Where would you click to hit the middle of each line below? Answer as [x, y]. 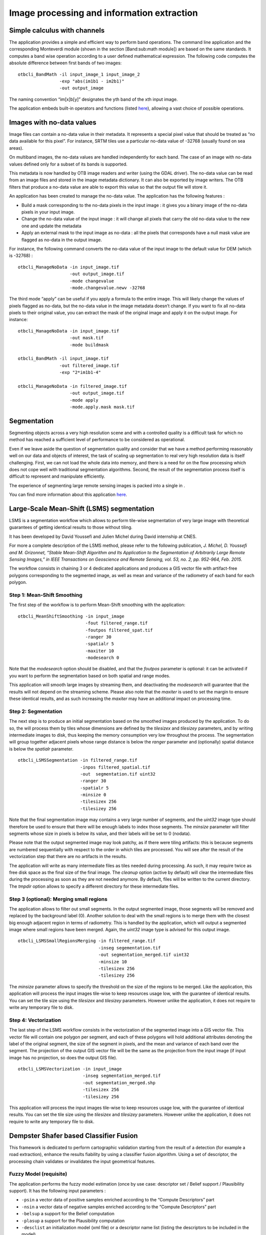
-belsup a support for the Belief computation [68, 1214]
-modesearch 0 [102, 658]
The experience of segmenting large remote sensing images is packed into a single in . [97, 485]
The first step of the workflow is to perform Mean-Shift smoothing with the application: [97, 605]
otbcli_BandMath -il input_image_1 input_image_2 [79, 74]
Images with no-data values [53, 123]
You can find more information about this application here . [68, 494]
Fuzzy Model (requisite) [38, 1174]
